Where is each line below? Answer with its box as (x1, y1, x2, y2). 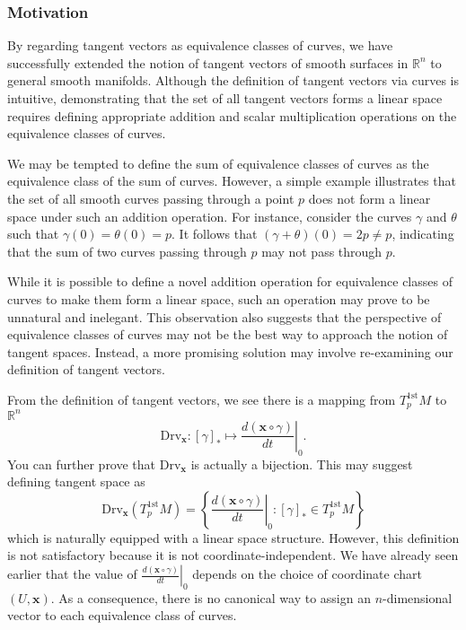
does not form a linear (308, 188, 431, 207)
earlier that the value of (7, 564, 137, 583)
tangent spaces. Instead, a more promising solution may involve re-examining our (7, 342, 453, 361)
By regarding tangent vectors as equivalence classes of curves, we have (7, 36, 393, 55)
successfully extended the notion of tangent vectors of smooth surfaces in (7, 53, 409, 72)
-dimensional (382, 588, 453, 607)
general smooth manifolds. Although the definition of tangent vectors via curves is (7, 71, 459, 90)
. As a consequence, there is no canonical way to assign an (50, 588, 371, 607)
